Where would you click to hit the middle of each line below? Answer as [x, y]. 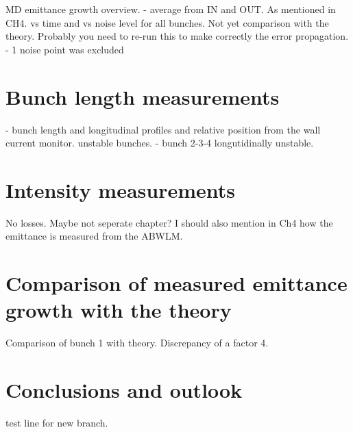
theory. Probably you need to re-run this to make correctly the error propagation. [177, 36]
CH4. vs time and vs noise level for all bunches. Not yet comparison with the [167, 22]
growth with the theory [119, 310]
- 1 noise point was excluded [65, 49]
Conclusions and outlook [124, 390]
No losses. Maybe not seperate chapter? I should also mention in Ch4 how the [169, 222]
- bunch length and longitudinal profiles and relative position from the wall [163, 129]
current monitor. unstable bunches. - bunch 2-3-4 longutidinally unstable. [160, 143]
